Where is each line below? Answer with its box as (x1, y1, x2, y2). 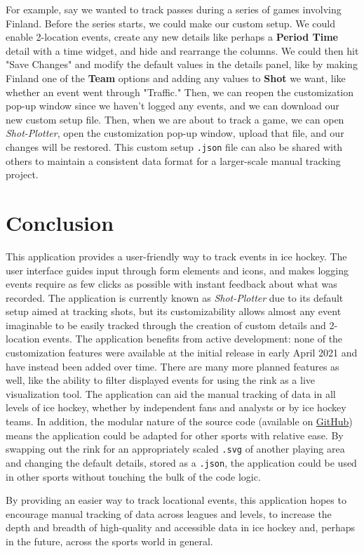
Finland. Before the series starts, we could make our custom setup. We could (6, 15, 335, 30)
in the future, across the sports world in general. (6, 533, 213, 548)
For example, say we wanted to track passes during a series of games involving (6, 2, 342, 16)
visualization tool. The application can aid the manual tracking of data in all (6, 386, 336, 401)
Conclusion (6, 208, 114, 236)
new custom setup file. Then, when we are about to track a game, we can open (6, 112, 344, 126)
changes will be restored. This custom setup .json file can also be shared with (6, 139, 343, 154)
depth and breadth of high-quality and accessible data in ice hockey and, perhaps (6, 520, 356, 535)
